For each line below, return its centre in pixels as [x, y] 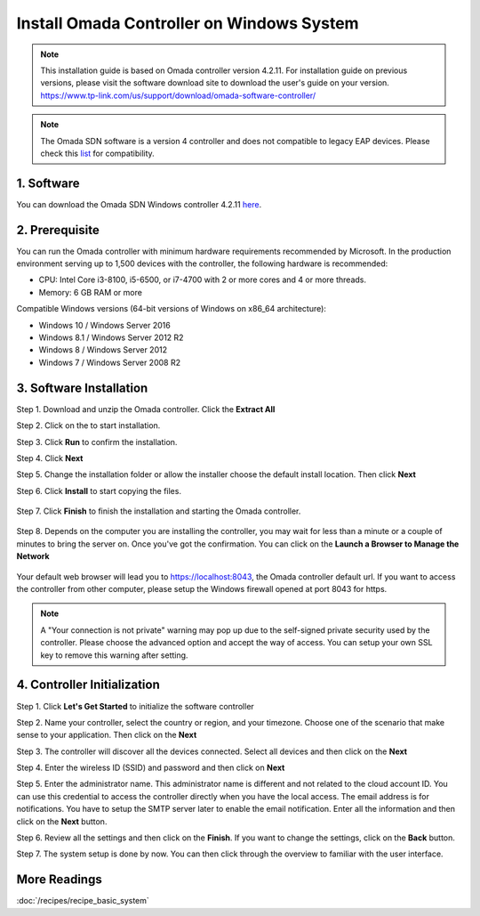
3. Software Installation [82, 388]
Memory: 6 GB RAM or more [90, 292]
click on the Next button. [62, 821]
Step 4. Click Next [50, 458]
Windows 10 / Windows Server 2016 [104, 325]
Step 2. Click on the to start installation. [88, 426]
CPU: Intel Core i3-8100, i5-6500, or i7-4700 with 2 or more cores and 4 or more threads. [203, 280]
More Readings [59, 880]
